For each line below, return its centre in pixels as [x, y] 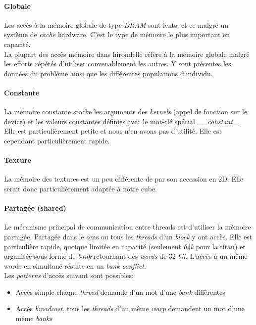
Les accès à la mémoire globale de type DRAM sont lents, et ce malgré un [116, 24]
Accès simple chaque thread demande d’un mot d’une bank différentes [120, 292]
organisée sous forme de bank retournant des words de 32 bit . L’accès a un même [126, 256]
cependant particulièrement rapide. [57, 140]
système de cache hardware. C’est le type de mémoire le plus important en [117, 34]
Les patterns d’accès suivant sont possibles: [69, 275]
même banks [34, 318]
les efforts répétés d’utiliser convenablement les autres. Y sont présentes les [118, 64]
